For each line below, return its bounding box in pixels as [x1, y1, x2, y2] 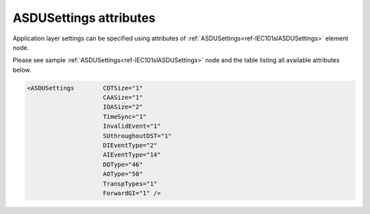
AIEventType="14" [103, 151, 161, 159]
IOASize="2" [103, 103, 143, 111]
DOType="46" [103, 161, 143, 168]
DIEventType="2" [103, 142, 158, 150]
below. [12, 66, 32, 74]
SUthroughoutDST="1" [103, 132, 172, 139]
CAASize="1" [103, 94, 143, 102]
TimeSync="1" [103, 113, 147, 120]
